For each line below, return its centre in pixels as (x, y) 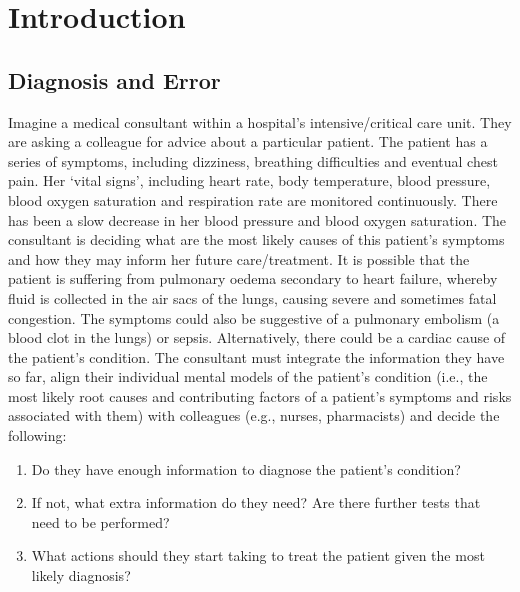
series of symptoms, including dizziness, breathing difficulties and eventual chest (253, 160)
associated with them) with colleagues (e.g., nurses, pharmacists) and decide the (254, 415)
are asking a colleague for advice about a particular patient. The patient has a (248, 141)
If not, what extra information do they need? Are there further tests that (256, 502)
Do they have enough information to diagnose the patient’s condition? (246, 468)
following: (37, 435)
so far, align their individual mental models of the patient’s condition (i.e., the (248, 376)
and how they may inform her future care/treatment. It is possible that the (239, 258)
